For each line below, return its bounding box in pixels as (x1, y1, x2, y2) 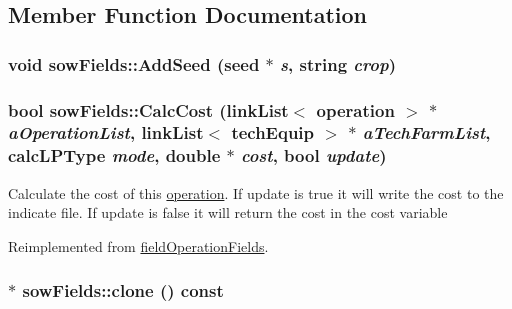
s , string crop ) (280, 51, 396, 76)
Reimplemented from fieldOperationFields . (8, 235, 269, 256)
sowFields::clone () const (22, 278, 224, 303)
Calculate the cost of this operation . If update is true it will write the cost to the (8, 182, 504, 203)
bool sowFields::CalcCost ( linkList (8, 97, 289, 122)
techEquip (231, 120, 315, 145)
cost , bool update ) (240, 143, 387, 168)
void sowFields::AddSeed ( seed (8, 51, 260, 76)
